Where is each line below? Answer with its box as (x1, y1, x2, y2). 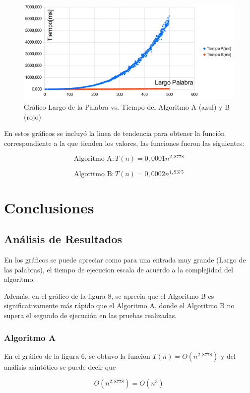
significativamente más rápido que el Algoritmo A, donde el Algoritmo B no (4, 300, 235, 311)
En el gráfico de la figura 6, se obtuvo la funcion (4, 350, 150, 361)
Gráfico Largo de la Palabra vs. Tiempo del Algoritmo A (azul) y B (24, 101, 230, 112)
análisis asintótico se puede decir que (4, 361, 116, 372)
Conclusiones (4, 197, 94, 217)
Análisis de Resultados (4, 231, 123, 247)
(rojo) (24, 111, 42, 122)
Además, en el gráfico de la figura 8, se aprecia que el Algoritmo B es (4, 290, 214, 301)
